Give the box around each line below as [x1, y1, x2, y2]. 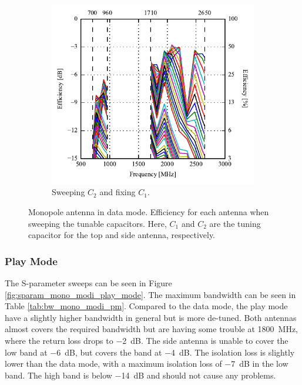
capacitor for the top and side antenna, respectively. [28, 229, 216, 241]
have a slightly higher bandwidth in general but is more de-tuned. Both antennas [5, 311, 297, 323]
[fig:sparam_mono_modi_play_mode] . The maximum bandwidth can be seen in [5, 288, 296, 300]
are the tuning [209, 217, 261, 229]
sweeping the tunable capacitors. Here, [28, 217, 167, 229]
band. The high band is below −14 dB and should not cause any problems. [5, 369, 276, 381]
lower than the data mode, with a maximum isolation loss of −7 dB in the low [5, 357, 288, 370]
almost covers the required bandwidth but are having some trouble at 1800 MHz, [5, 323, 298, 335]
